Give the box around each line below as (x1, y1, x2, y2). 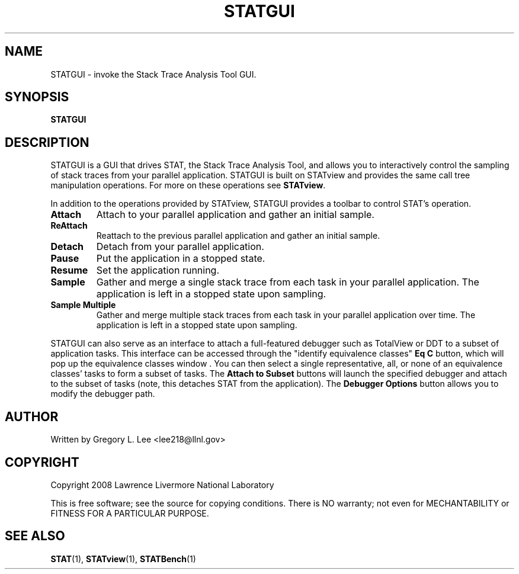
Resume (50, 264, 88, 277)
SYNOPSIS (5, 89, 69, 105)
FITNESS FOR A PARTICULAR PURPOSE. (50, 508, 209, 518)
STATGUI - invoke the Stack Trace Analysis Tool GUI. (50, 69, 257, 79)
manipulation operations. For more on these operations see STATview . (50, 180, 326, 191)
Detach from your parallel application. (96, 240, 264, 253)
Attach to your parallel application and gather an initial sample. (96, 209, 374, 221)
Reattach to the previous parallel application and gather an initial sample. (96, 230, 380, 241)
